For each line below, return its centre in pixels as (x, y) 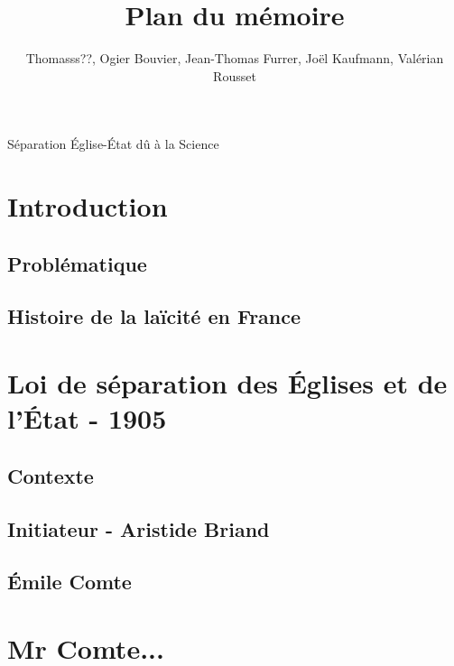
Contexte (51, 475)
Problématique (77, 263)
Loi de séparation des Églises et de (227, 383)
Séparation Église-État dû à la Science (113, 144)
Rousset (235, 75)
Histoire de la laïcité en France (154, 316)
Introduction (88, 206)
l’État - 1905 (87, 418)
